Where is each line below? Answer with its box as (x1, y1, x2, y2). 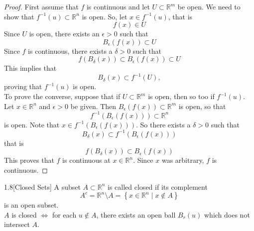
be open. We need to (177, 1, 241, 11)
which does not (204, 209, 250, 220)
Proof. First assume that (4, 1, 79, 11)
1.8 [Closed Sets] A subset (4, 181, 81, 192)
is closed (11, 209, 37, 220)
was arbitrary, (161, 155, 204, 165)
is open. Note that (4, 119, 60, 129)
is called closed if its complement (108, 181, 208, 192)
